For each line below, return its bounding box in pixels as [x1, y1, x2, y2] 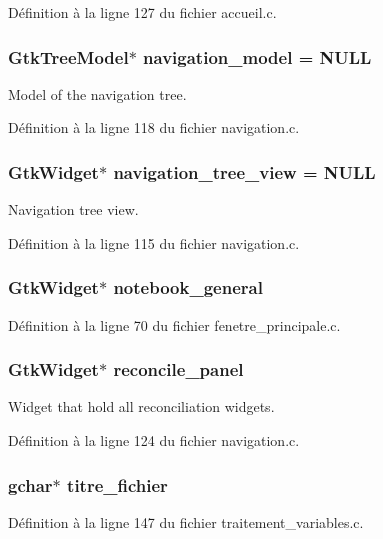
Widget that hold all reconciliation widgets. [8, 396, 275, 417]
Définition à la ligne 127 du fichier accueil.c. [8, 2, 277, 22]
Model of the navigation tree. [8, 83, 187, 104]
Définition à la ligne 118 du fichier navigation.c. [8, 117, 300, 138]
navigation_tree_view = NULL [113, 159, 376, 184]
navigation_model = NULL [143, 44, 372, 69]
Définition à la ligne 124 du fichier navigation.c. [8, 430, 300, 451]
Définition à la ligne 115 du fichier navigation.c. [8, 232, 300, 253]
